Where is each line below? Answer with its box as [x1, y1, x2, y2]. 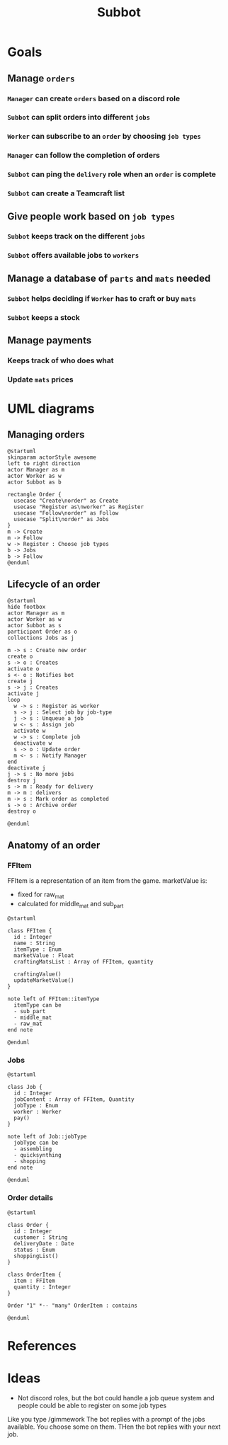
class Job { [7, 1084, 42, 1091]
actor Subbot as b [7, 479, 62, 486]
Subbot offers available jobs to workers [7, 251, 139, 261]
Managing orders [7, 429, 85, 441]
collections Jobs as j [7, 634, 74, 641]
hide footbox [7, 603, 46, 610]
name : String [13, 939, 55, 947]
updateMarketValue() [13, 976, 74, 984]
